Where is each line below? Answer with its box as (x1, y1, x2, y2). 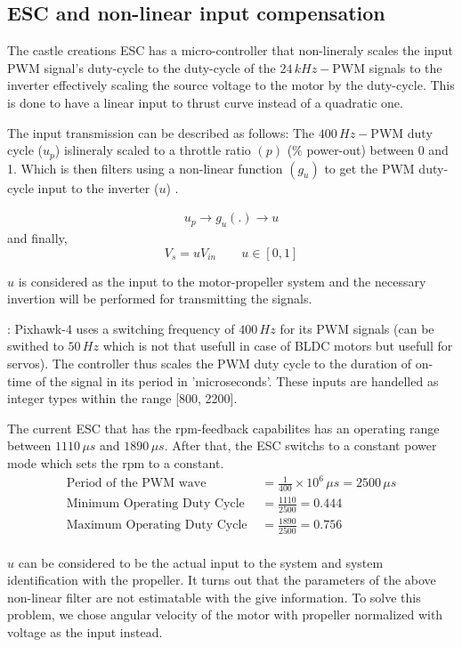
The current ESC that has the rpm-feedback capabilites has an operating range (7, 418, 440, 437)
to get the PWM (324, 158, 415, 177)
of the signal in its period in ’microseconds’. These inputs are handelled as (35, 371, 439, 390)
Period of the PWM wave (66, 477, 207, 490)
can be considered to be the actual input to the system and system (18, 553, 384, 571)
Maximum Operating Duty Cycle (66, 519, 247, 532)
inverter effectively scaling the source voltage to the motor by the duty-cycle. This (7, 76, 455, 94)
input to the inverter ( (37, 178, 159, 197)
